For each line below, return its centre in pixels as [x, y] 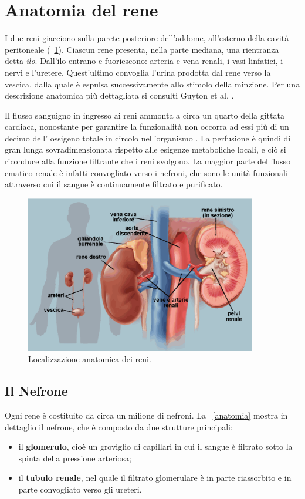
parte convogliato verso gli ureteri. [80, 489]
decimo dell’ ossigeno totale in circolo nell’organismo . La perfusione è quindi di [148, 138]
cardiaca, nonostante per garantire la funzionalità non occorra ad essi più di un [147, 127]
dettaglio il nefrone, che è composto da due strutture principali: [119, 426]
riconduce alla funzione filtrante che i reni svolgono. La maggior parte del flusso [148, 161]
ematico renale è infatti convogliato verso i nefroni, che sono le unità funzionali [146, 172]
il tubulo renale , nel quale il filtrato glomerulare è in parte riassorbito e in [155, 478]
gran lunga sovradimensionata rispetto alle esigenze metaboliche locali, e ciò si [145, 149]
